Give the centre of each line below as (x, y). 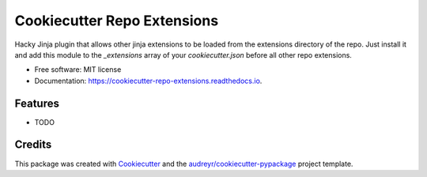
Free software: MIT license (78, 70)
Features (37, 103)
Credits (33, 145)
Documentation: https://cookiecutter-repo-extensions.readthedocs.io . (148, 81)
